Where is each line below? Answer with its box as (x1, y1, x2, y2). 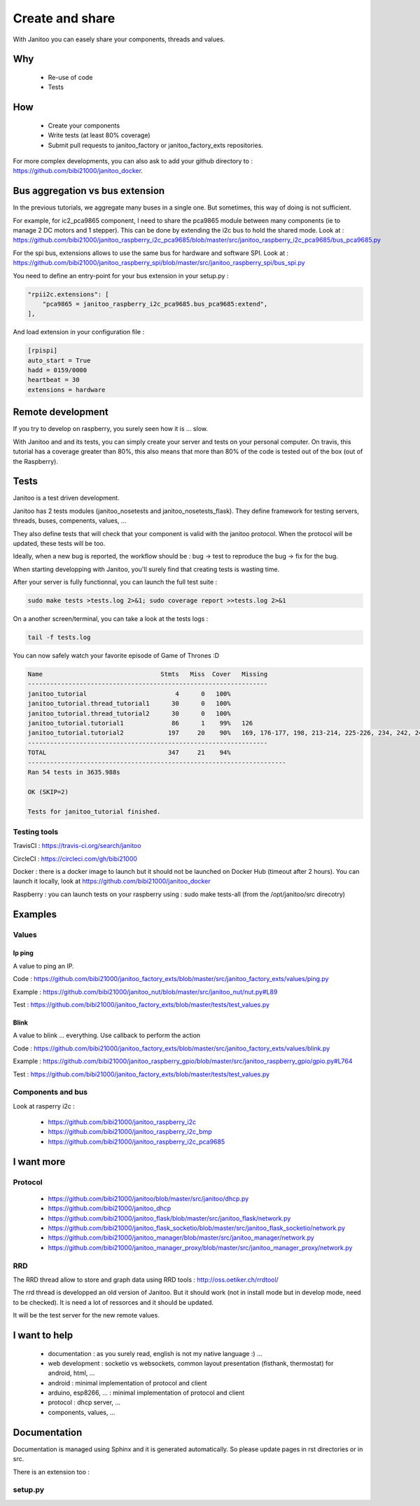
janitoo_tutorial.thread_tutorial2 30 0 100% (27, 709, 231, 718)
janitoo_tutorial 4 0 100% (27, 690, 231, 697)
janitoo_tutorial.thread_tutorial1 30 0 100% (27, 699, 231, 708)
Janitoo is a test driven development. (13, 494, 120, 502)
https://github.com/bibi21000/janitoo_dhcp (48, 1204, 171, 1212)
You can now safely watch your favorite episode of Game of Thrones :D (13, 652, 220, 660)
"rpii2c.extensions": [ (27, 290, 110, 298)
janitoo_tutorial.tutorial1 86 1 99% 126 (27, 719, 253, 727)
